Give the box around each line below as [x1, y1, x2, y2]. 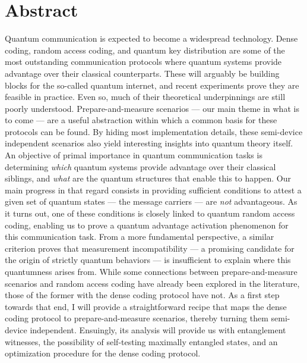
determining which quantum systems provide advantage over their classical [5, 160, 276, 173]
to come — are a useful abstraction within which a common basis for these [5, 114, 277, 126]
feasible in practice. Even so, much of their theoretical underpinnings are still [5, 90, 286, 103]
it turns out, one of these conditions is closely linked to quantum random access [5, 207, 295, 220]
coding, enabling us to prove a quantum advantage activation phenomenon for [5, 218, 289, 231]
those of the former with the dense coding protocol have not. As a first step [5, 289, 280, 301]
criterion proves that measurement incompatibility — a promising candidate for [5, 242, 295, 254]
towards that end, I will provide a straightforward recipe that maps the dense [5, 300, 287, 312]
